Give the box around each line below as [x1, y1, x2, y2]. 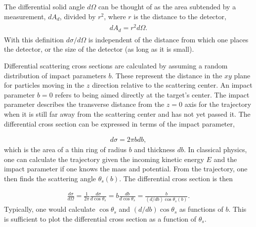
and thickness [134, 144, 175, 155]
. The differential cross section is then [119, 173, 233, 183]
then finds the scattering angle [4, 173, 96, 183]
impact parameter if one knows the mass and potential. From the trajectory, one [4, 163, 248, 174]
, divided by [59, 11, 96, 21]
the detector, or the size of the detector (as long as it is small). [4, 44, 194, 54]
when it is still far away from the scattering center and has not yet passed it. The [4, 108, 251, 119]
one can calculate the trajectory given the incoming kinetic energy [4, 154, 204, 164]
